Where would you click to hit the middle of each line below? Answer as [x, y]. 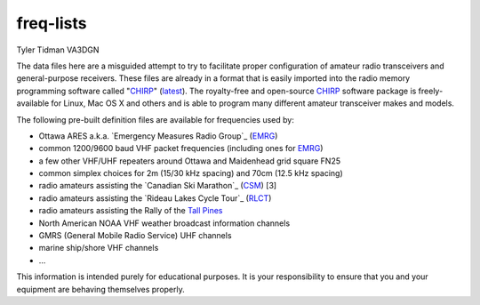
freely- [431, 91]
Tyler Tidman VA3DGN [58, 50]
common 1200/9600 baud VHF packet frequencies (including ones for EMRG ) [181, 148]
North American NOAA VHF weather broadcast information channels [164, 223]
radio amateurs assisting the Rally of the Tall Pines [131, 211]
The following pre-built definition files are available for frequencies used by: [156, 119]
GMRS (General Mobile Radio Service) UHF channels [135, 236]
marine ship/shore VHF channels [99, 248]
